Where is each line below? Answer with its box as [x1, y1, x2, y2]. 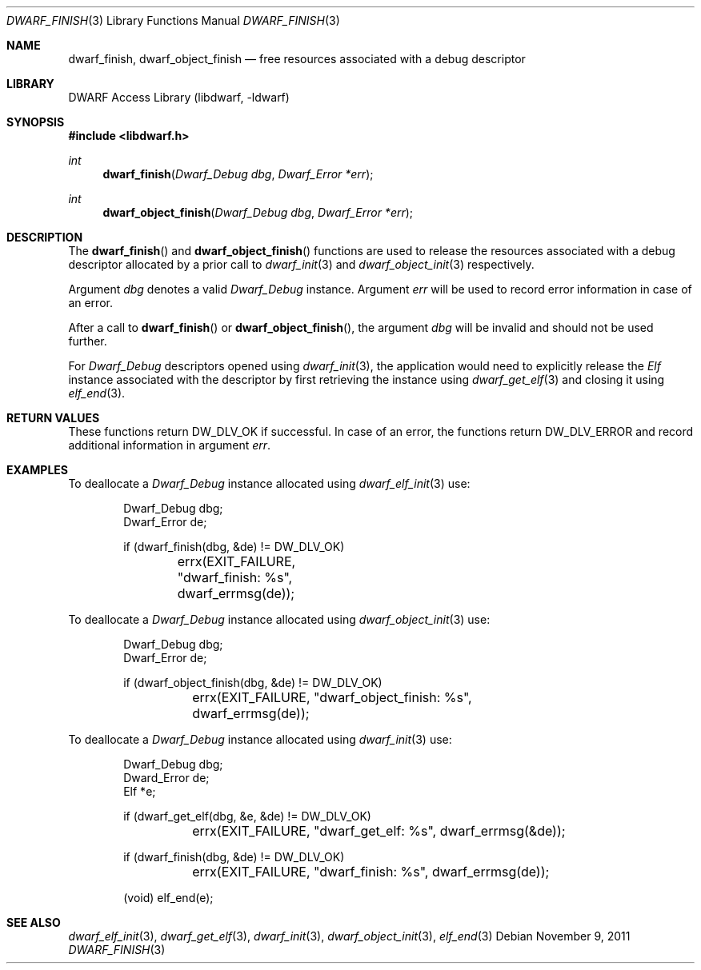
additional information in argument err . [68, 438, 271, 452]
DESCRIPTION [6, 230, 83, 244]
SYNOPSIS [6, 115, 65, 129]
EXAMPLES [6, 463, 68, 477]
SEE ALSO [6, 916, 61, 929]
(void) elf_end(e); [123, 891, 214, 904]
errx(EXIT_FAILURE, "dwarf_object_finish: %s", [192, 689, 472, 705]
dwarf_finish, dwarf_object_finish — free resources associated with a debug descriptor [68, 52, 526, 66]
